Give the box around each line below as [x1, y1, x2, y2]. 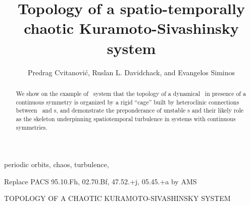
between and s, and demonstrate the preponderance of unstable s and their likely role [16, 106, 244, 115]
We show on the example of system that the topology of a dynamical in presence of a [16, 89, 246, 97]
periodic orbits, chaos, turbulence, [4, 159, 109, 170]
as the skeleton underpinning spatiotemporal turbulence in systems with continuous [16, 114, 236, 123]
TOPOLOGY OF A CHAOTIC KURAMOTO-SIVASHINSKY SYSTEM [4, 193, 231, 203]
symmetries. [16, 123, 47, 131]
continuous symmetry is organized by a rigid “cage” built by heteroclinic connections [16, 97, 239, 106]
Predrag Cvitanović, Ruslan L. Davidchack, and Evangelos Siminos [27, 67, 235, 77]
